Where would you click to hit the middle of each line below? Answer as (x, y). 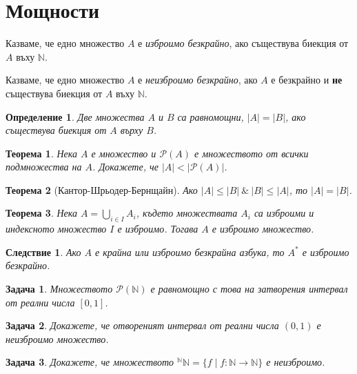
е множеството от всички (252, 153)
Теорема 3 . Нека (41, 213)
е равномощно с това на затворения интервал (249, 289)
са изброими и (284, 213)
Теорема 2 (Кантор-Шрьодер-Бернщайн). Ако (102, 189)
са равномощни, (211, 116)
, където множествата (187, 213)
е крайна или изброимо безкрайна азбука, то (190, 252)
